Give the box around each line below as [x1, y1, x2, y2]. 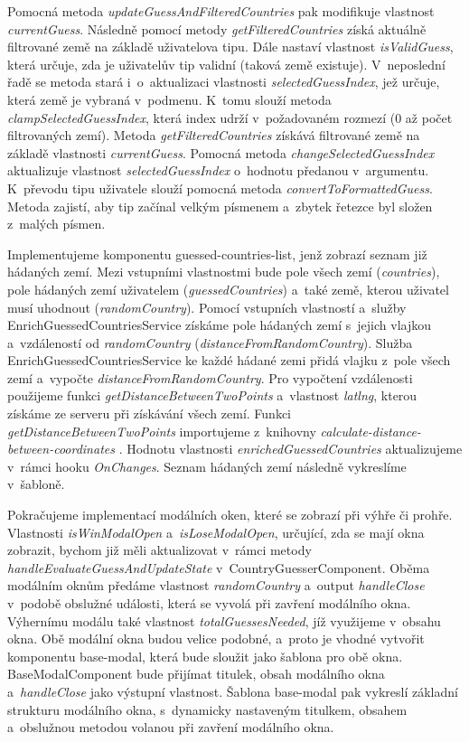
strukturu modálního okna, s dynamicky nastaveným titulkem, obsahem [7, 700, 408, 719]
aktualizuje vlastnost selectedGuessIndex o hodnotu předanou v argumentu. [7, 161, 429, 180]
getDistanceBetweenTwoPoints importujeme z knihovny [7, 421, 316, 440]
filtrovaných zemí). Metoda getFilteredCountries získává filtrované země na [7, 126, 420, 145]
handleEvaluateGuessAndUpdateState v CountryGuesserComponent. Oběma [7, 558, 430, 577]
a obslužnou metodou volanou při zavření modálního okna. [7, 718, 334, 737]
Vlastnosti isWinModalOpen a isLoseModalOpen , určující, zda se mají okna [7, 522, 425, 541]
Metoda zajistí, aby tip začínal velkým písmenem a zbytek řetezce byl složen [7, 196, 433, 215]
